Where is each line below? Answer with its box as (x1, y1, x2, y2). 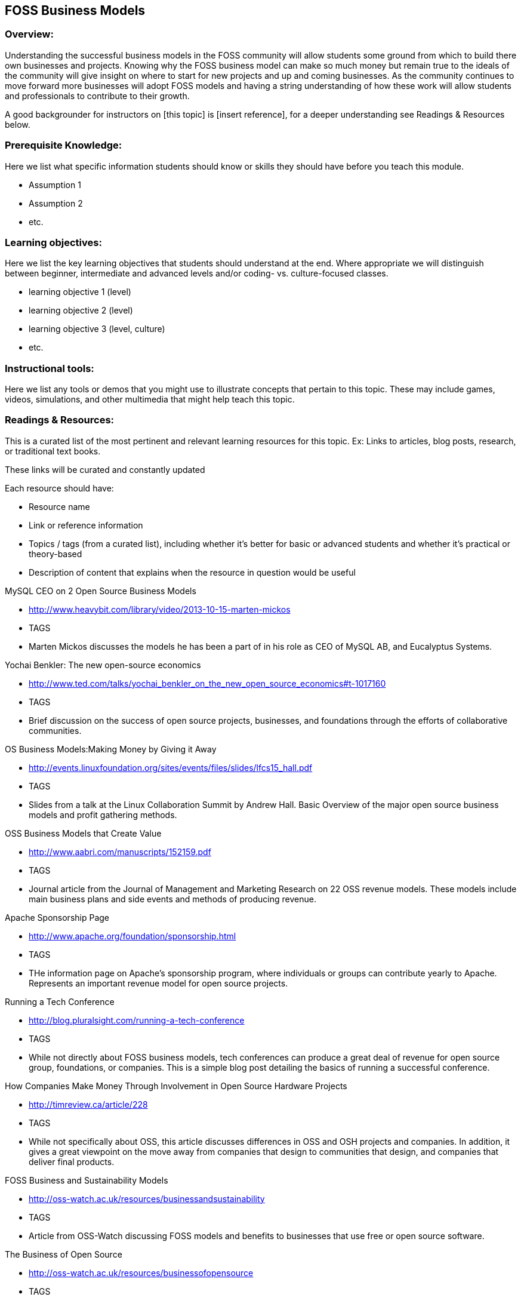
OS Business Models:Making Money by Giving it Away (5, 743, 217, 754)
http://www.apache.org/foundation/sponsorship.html (29, 930, 236, 941)
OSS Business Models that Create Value (5, 828, 162, 838)
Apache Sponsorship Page (5, 912, 109, 923)
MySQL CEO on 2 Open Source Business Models (5, 585, 196, 596)
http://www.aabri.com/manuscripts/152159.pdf (29, 846, 211, 857)
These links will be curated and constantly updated (5, 464, 205, 475)
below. (5, 119, 30, 130)
